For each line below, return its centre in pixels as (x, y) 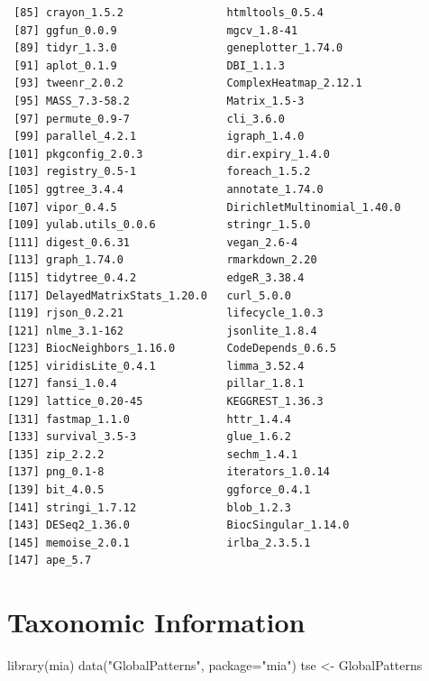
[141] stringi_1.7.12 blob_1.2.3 (149, 507)
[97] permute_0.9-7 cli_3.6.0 (149, 119)
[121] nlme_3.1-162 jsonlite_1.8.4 (162, 331)
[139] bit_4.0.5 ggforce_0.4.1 (159, 490)
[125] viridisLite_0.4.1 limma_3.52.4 (156, 366)
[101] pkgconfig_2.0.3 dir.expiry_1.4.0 (169, 154)
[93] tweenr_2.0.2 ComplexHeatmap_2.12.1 (188, 83)
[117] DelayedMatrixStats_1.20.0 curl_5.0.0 (149, 295)
